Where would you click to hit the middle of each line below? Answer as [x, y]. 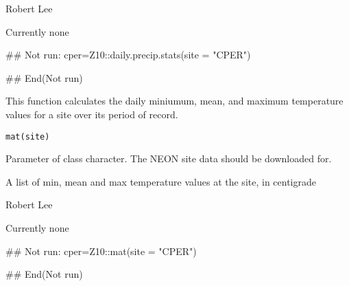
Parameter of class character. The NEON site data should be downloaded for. [169, 158]
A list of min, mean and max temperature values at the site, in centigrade [161, 181]
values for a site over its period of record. [92, 114]
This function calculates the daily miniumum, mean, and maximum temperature [174, 101]
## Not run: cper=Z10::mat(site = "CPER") [101, 251]
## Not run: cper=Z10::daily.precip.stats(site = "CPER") [128, 55]
